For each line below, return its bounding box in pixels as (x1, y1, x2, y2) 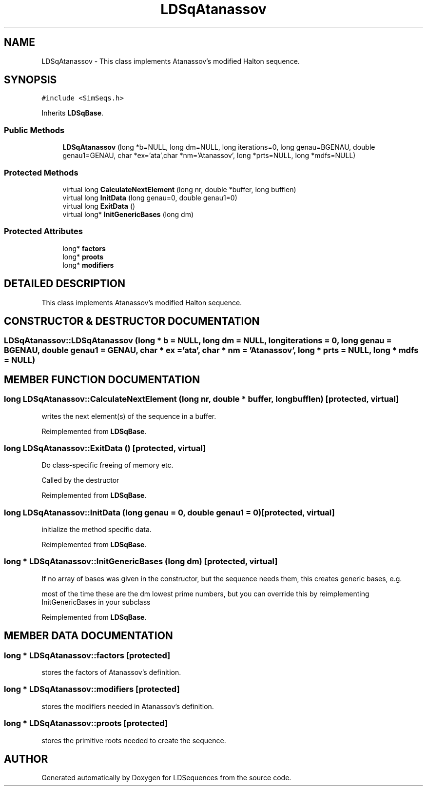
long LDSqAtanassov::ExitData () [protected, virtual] (4, 443, 206, 453)
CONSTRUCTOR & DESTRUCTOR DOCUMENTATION (4, 315, 260, 327)
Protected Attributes (4, 226, 83, 237)
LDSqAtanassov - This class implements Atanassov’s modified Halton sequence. (41, 57, 300, 65)
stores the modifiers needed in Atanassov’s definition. (41, 702, 214, 711)
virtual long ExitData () (62, 201, 136, 210)
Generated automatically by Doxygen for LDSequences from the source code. (41, 773, 291, 782)
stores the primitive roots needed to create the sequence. (41, 736, 226, 745)
